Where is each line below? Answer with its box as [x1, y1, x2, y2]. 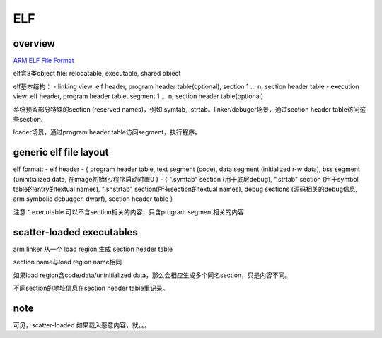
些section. [13, 115, 43, 124]
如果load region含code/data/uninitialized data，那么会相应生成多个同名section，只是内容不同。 [13, 271, 291, 279]
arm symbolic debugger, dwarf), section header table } [13, 194, 173, 203]
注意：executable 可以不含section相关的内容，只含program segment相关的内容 [13, 207, 244, 216]
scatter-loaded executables [13, 226, 138, 238]
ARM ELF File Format [13, 57, 74, 65]
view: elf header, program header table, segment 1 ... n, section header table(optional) [13, 92, 264, 100]
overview [13, 37, 56, 49]
